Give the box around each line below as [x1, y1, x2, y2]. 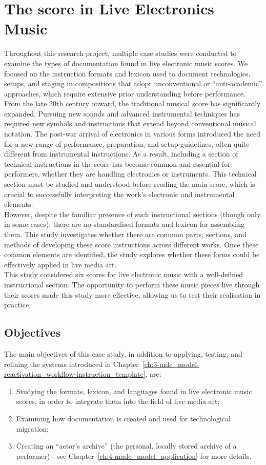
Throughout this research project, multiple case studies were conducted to [4, 48, 237, 59]
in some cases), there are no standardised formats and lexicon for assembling [4, 219, 244, 229]
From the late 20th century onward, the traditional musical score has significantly [4, 98, 261, 109]
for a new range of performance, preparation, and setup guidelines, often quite [4, 138, 250, 149]
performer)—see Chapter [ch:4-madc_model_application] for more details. [16, 450, 252, 461]
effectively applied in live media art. [4, 259, 117, 269]
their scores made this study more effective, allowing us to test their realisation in [4, 289, 261, 300]
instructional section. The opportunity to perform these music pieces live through [4, 279, 260, 289]
